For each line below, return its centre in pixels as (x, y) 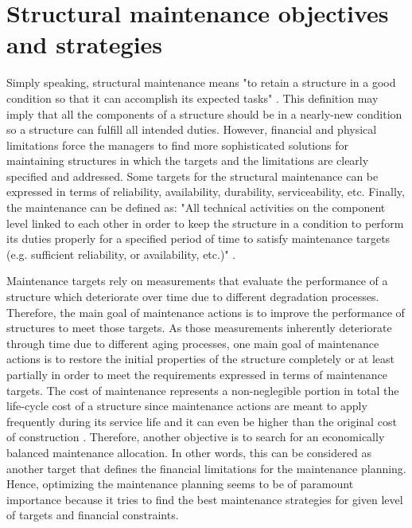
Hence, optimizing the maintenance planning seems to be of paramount (180, 484)
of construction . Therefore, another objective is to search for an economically (196, 437)
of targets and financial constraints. (93, 515)
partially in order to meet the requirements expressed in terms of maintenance (197, 374)
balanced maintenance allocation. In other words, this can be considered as (189, 452)
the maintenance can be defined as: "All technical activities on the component (196, 207)
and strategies (85, 44)
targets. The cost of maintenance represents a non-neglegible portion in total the (203, 390)
